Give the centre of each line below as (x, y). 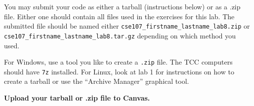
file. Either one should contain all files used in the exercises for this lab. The (119, 16)
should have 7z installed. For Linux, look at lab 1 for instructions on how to (119, 71)
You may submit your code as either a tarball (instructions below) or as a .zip (122, 6)
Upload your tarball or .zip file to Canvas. (77, 98)
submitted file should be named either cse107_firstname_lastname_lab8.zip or (127, 26)
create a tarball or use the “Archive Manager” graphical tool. (97, 81)
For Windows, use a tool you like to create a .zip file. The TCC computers (118, 62)
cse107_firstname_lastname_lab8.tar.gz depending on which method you (120, 35)
